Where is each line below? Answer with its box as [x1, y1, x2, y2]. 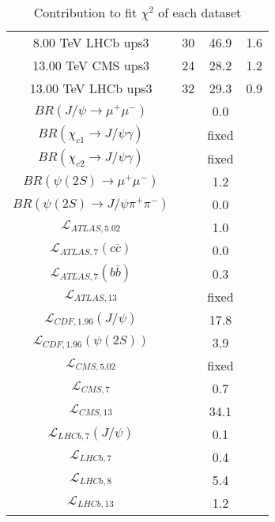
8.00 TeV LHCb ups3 [32, 33, 149, 51]
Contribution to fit [33, 3, 137, 21]
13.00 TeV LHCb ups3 [29, 79, 153, 97]
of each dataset [158, 3, 242, 21]
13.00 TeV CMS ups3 [32, 56, 149, 74]
